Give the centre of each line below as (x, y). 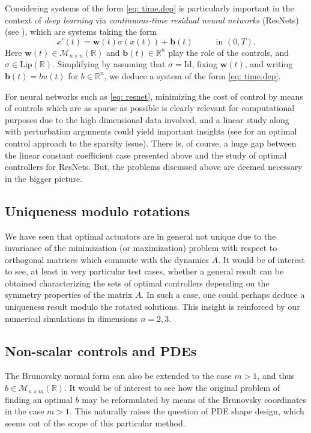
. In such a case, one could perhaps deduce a (223, 295)
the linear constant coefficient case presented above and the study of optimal (146, 155)
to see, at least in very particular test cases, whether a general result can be (144, 271)
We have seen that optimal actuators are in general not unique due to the (140, 236)
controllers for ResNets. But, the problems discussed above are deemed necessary (154, 167)
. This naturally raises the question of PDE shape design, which (187, 411)
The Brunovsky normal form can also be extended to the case (118, 376)
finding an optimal (39, 399)
